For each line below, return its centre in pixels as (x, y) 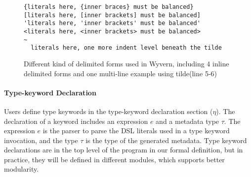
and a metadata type (188, 121)
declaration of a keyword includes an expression (76, 121)
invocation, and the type (41, 140)
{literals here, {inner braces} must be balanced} (109, 7)
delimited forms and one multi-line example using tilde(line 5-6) (121, 73)
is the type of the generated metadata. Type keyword (166, 140)
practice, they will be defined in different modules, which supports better (114, 159)
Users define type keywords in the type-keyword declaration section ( (108, 111)
